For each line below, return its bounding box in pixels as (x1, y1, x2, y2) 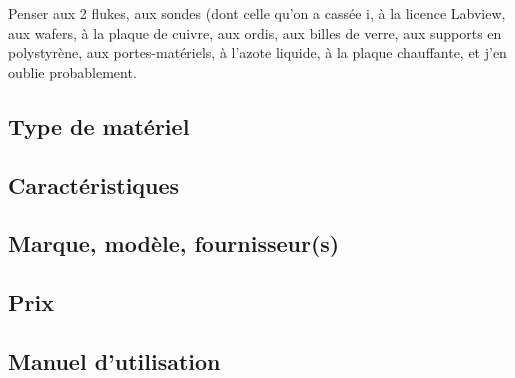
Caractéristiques (8, 169, 180, 200)
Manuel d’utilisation (8, 345, 221, 376)
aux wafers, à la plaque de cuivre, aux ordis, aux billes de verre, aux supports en (8, 22, 502, 43)
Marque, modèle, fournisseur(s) (8, 228, 340, 259)
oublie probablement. (8, 61, 137, 82)
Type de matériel (8, 110, 190, 141)
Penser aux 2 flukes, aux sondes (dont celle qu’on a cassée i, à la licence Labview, (8, 3, 506, 23)
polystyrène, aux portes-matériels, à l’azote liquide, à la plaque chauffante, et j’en (8, 42, 507, 63)
